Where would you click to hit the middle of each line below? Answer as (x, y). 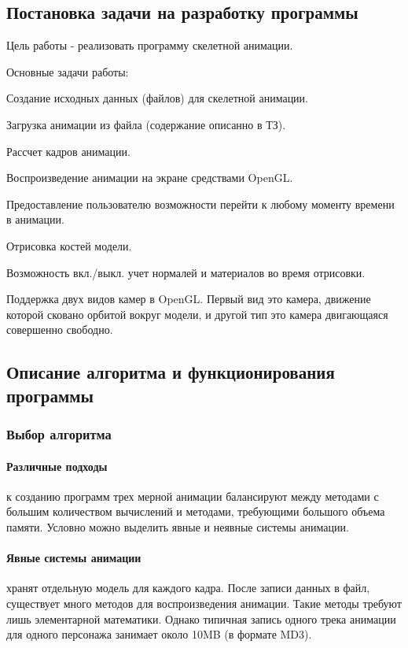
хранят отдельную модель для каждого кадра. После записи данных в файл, (188, 588)
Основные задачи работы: (68, 71)
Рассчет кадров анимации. (68, 151)
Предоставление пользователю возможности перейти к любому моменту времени (200, 204)
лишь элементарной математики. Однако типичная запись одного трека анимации (201, 618)
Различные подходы (57, 466)
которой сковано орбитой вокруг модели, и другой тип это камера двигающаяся (197, 314)
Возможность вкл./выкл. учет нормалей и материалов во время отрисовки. (186, 272)
